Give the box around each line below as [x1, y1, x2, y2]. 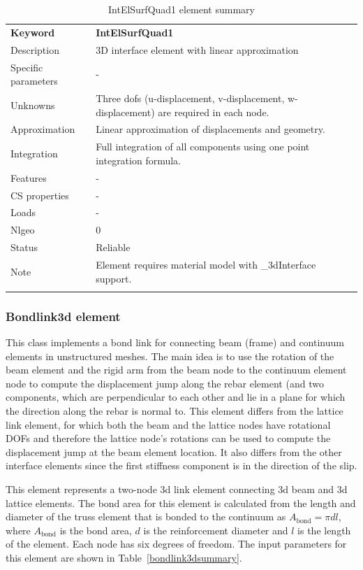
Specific [10, 59, 43, 74]
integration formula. [96, 152, 181, 167]
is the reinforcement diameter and [143, 522, 288, 537]
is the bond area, [59, 522, 132, 537]
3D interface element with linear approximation [96, 42, 299, 57]
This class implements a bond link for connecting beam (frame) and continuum [6, 335, 344, 350]
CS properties [10, 187, 69, 202]
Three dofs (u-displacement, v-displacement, [96, 90, 285, 105]
